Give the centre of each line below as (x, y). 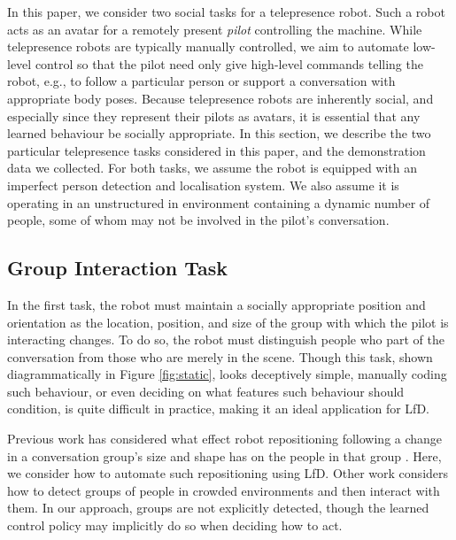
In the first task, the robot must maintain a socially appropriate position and (216, 304)
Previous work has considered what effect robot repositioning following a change (225, 439)
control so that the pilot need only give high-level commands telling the (229, 63)
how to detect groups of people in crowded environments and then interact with (224, 490)
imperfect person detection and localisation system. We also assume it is (203, 185)
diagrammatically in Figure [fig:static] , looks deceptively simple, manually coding (227, 374)
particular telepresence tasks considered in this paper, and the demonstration (216, 150)
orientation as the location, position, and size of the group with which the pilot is (228, 322)
